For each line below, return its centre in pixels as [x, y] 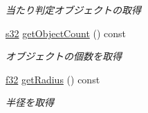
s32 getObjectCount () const [66, 33]
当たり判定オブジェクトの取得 [73, 10]
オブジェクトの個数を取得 [64, 56]
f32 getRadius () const [53, 79]
